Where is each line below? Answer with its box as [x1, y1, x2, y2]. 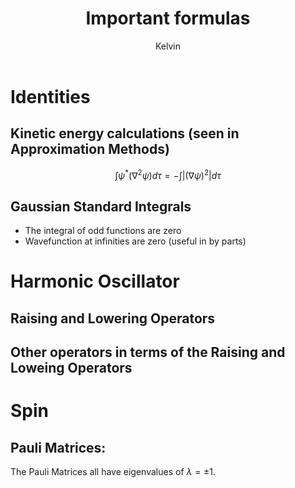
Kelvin [154, 40, 181, 52]
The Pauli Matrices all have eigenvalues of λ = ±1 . [10, 466, 217, 478]
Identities [10, 85, 91, 108]
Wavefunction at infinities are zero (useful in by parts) [24, 235, 247, 247]
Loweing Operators [10, 360, 133, 377]
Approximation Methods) [10, 141, 170, 158]
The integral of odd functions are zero [24, 225, 182, 237]
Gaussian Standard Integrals [10, 198, 192, 215]
